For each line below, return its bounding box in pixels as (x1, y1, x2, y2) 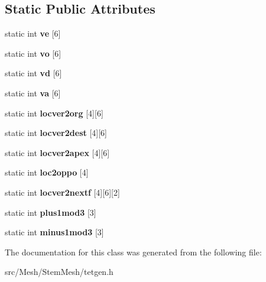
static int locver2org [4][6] (5, 106, 103, 119)
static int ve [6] (5, 27, 61, 40)
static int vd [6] (5, 67, 62, 79)
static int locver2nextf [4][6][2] (5, 186, 120, 198)
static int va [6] (5, 86, 61, 99)
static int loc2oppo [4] (5, 166, 89, 179)
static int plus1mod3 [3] (5, 206, 96, 218)
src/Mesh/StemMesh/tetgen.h (5, 265, 113, 278)
